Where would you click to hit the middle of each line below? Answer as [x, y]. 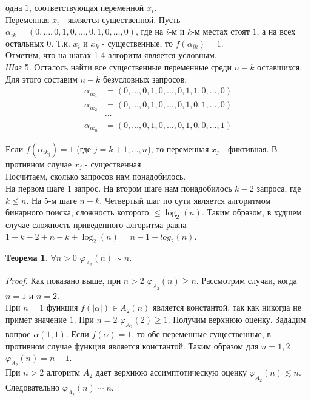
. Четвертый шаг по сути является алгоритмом [185, 200]
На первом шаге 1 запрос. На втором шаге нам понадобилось [119, 188]
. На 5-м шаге [52, 200]
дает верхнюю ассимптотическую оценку [171, 372]
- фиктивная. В [250, 148]
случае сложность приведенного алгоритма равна [96, 224]
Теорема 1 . [27, 258]
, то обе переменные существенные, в [201, 334]
